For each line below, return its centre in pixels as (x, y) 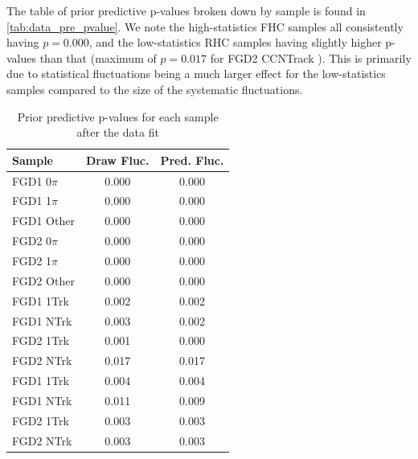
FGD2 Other (43, 280)
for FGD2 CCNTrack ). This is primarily (311, 57)
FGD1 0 (32, 180)
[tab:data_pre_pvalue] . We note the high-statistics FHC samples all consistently (205, 26)
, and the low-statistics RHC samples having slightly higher (235, 42)
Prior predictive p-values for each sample (118, 116)
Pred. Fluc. (192, 160)
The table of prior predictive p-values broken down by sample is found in (186, 10)
